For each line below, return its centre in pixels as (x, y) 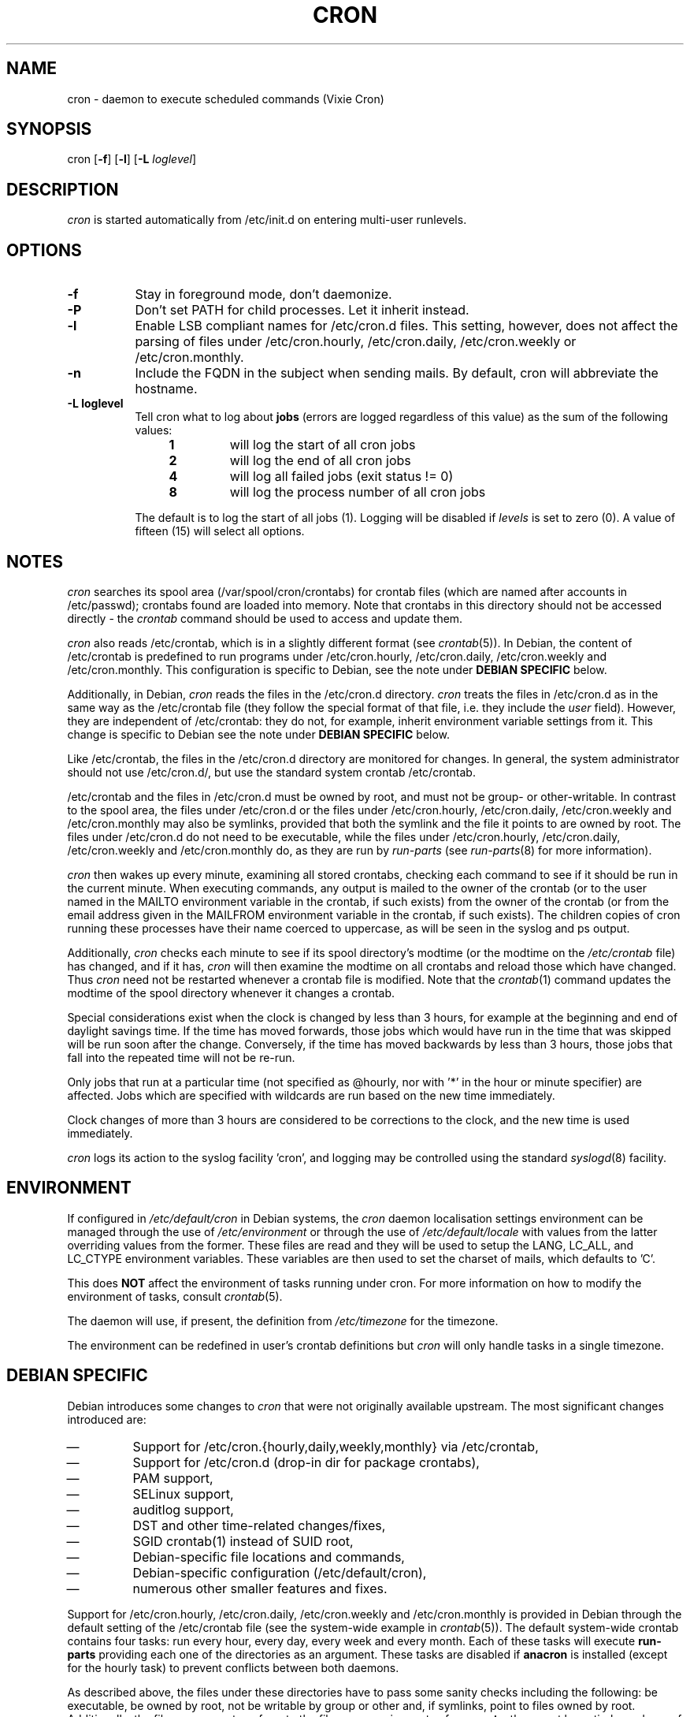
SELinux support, (183, 1494)
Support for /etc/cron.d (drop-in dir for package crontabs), (306, 1462)
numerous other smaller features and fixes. (260, 1588)
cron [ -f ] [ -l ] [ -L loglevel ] (132, 159)
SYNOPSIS (49, 129)
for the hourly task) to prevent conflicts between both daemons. (233, 1667)
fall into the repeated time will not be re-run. (181, 1057)
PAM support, (173, 1478)
